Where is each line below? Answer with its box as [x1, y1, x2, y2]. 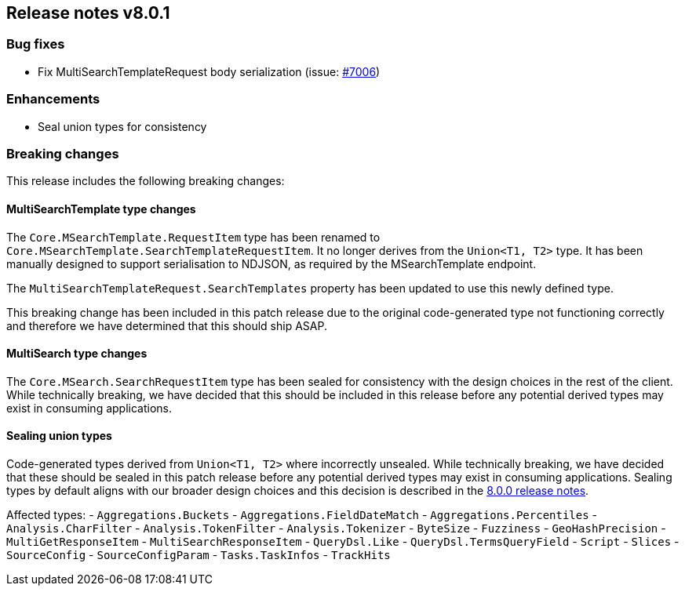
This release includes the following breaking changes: [6, 174, 285, 188]
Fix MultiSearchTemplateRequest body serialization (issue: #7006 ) [38, 64, 381, 78]
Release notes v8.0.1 [6, 3, 170, 23]
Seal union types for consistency [38, 119, 207, 133]
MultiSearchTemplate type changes [6, 202, 196, 216]
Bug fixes [6, 36, 65, 53]
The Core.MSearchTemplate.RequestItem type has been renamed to [6, 230, 381, 244]
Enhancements [6, 91, 100, 107]
